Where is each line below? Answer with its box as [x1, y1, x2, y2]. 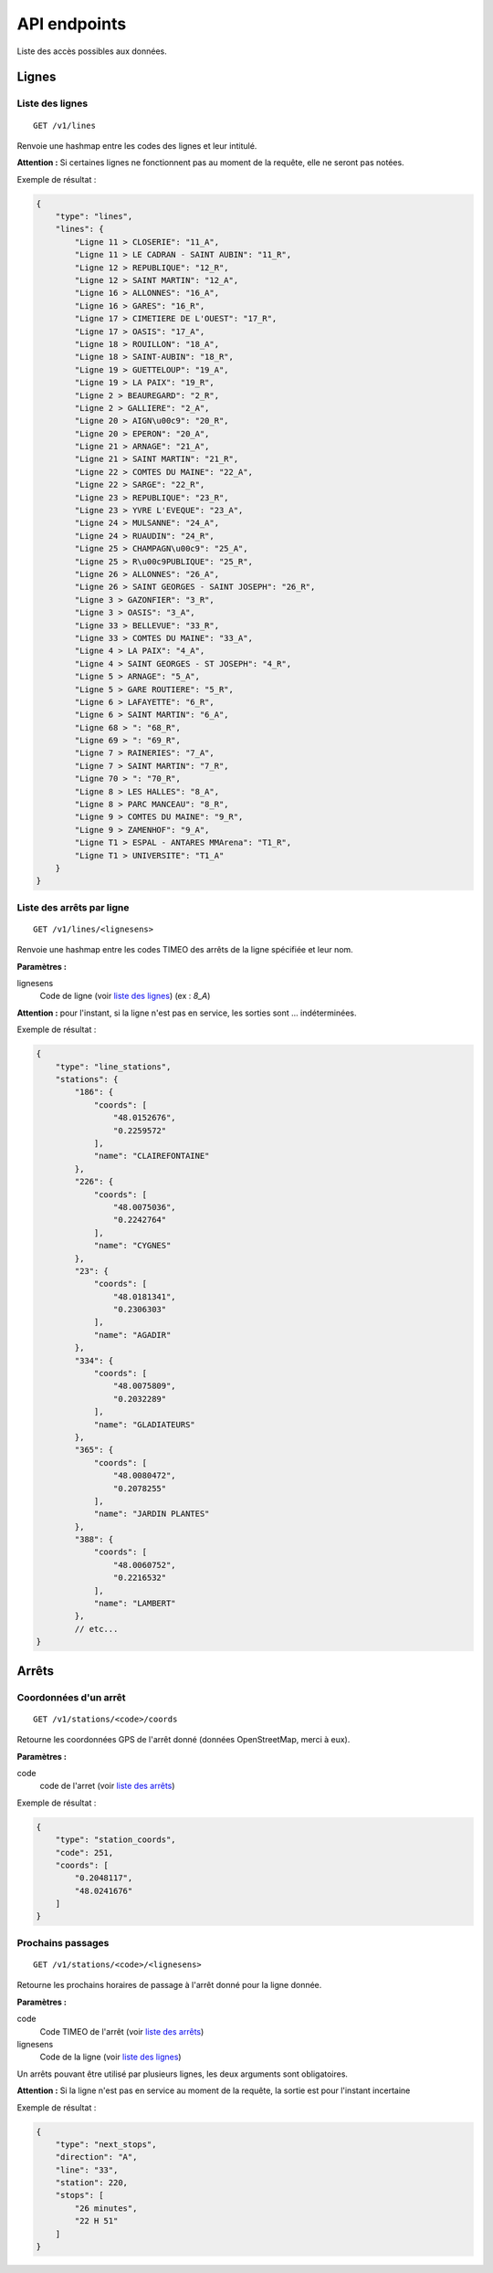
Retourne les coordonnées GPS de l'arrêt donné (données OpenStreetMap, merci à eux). [16, 1734, 351, 1745]
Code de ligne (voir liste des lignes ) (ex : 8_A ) [39, 991, 211, 1002]
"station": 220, [55, 2178, 128, 2188]
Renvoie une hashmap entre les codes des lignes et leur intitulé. [16, 140, 257, 151]
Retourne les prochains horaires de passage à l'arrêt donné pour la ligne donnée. [16, 1980, 322, 1991]
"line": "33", [55, 2164, 119, 2175]
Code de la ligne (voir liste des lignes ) [39, 2051, 182, 2063]
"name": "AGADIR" [93, 1330, 172, 1340]
